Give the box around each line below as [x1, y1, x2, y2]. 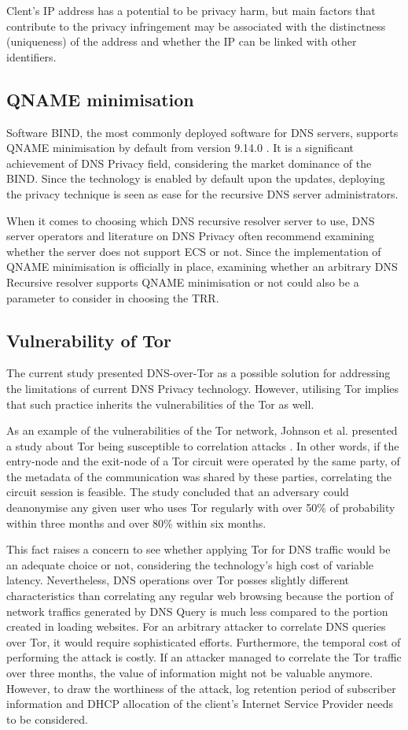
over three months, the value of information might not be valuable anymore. [6, 665, 373, 680]
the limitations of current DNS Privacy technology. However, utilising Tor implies [6, 380, 399, 396]
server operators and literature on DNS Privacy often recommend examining [6, 228, 374, 244]
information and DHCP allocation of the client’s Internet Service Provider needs [6, 695, 394, 712]
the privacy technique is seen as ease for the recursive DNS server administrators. [6, 185, 399, 202]
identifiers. [6, 48, 57, 65]
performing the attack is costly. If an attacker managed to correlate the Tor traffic [6, 649, 402, 665]
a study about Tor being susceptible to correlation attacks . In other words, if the [6, 437, 399, 454]
